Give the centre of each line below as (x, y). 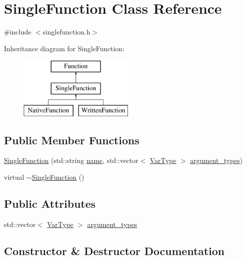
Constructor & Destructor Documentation (114, 250)
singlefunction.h (66, 32)
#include (18, 32)
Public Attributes (50, 204)
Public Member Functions (72, 140)
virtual (14, 177)
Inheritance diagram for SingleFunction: (64, 48)
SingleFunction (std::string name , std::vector (71, 160)
